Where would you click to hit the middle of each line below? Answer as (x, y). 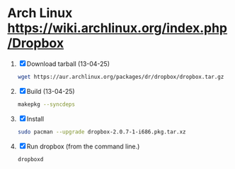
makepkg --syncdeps (46, 104)
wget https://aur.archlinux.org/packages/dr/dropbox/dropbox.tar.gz (121, 77)
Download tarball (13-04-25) (68, 64)
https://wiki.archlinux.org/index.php (117, 28)
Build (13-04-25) (51, 91)
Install (35, 119)
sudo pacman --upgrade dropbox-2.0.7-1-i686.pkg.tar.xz (102, 132)
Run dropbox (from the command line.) (83, 146)
